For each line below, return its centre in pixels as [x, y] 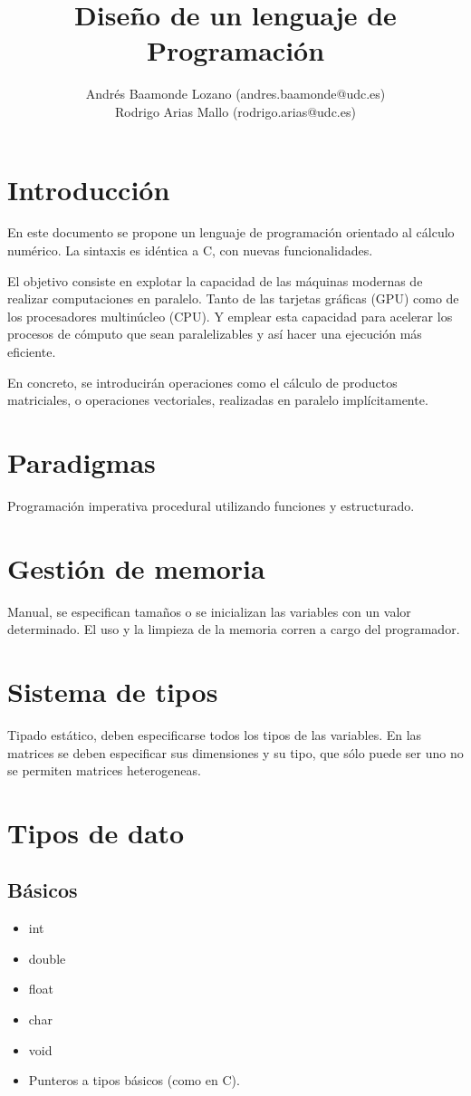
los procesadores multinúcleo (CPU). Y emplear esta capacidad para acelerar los [230, 316]
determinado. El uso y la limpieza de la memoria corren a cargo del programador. [234, 629]
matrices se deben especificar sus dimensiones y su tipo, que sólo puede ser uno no [235, 752]
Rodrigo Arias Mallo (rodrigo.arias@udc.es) [235, 111]
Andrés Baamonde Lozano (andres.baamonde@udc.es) [235, 94]
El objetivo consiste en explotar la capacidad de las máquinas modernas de [215, 280]
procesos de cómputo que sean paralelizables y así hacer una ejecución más [215, 334]
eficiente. [32, 351]
